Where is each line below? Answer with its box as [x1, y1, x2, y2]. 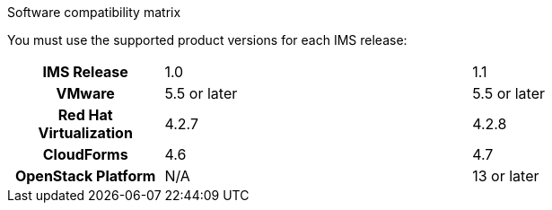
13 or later [472, 167, 539, 185]
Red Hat [57, 106, 113, 124]
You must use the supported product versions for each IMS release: [7, 32, 407, 48]
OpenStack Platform [14, 167, 156, 185]
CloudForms [42, 145, 128, 163]
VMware [56, 84, 115, 102]
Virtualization [38, 124, 133, 142]
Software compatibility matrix [7, 4, 181, 20]
